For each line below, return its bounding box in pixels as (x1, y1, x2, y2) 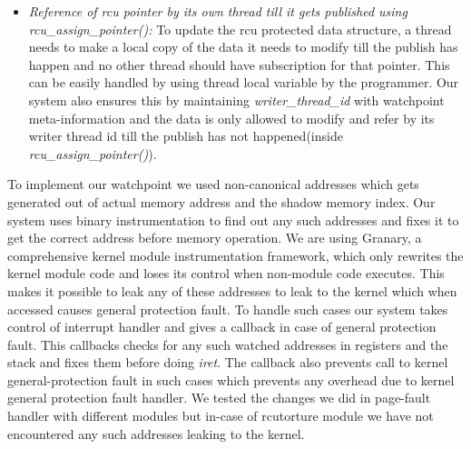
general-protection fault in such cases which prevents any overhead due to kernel (7, 370, 455, 389)
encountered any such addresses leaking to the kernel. (7, 424, 305, 443)
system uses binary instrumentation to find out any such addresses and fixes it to (7, 210, 459, 229)
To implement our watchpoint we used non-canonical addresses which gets (7, 175, 419, 194)
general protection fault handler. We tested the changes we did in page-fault (7, 388, 431, 407)
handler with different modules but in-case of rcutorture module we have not (7, 406, 434, 425)
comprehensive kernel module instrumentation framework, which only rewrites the (7, 245, 464, 264)
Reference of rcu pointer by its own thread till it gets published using (28, 2, 407, 20)
